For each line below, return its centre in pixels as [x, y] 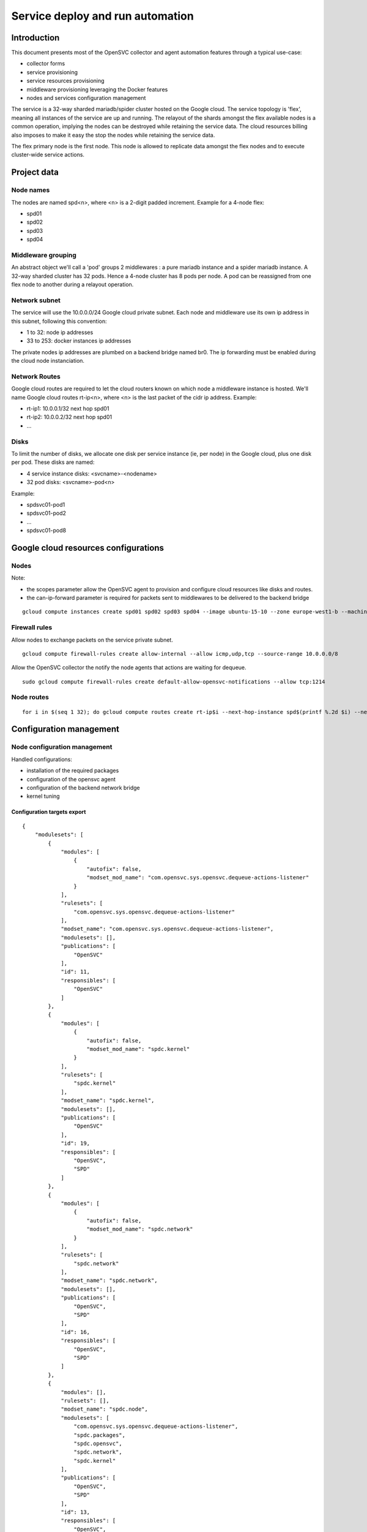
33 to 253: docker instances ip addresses [79, 341]
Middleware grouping [44, 255]
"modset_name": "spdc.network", [109, 1280]
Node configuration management [62, 747]
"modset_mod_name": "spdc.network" [140, 1229]
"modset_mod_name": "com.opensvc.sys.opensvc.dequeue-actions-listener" [198, 878]
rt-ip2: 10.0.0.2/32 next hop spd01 [69, 417]
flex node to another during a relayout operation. [72, 284]
